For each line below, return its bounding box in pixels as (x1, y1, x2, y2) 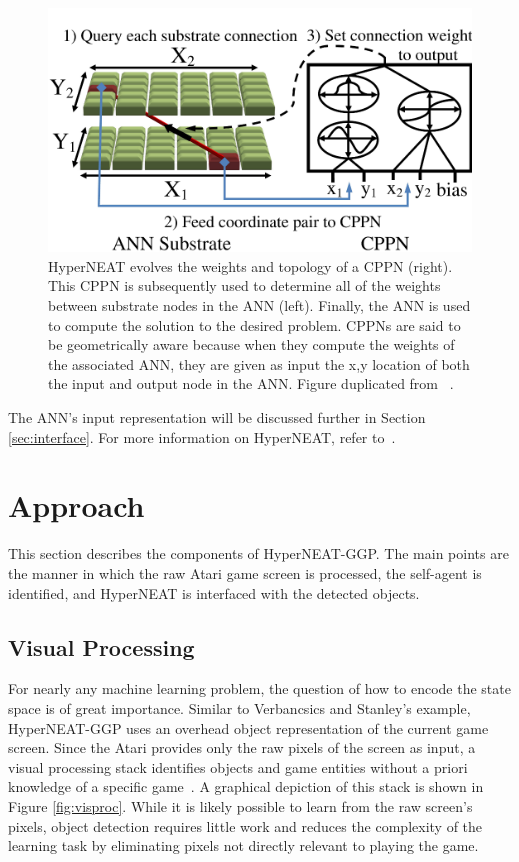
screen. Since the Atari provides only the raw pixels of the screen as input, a (8, 737, 476, 758)
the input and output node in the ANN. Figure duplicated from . (48, 373, 454, 394)
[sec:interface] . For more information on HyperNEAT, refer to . (8, 426, 396, 447)
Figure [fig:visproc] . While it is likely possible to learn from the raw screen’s (8, 795, 473, 816)
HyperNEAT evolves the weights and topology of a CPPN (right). (48, 255, 453, 276)
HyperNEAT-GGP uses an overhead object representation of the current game (8, 717, 489, 738)
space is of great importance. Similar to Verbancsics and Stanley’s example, (8, 697, 471, 718)
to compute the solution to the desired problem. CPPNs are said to (48, 314, 461, 335)
